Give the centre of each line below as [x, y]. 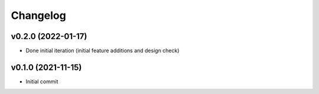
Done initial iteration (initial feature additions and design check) [102, 51]
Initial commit [42, 81]
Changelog [38, 15]
